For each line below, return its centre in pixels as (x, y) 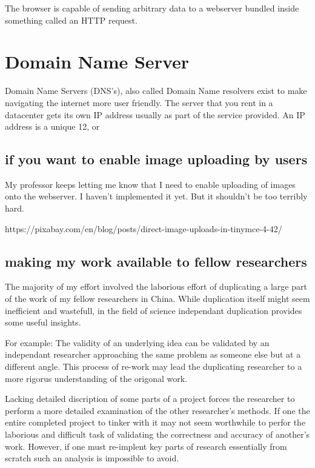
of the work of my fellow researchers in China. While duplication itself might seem (157, 299)
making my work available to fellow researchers (156, 261)
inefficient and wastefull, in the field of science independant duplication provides (154, 310)
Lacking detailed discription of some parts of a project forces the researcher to (150, 399)
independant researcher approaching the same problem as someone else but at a (153, 354)
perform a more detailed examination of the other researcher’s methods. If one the (157, 410)
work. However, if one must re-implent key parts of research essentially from (146, 446)
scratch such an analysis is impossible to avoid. (92, 458)
